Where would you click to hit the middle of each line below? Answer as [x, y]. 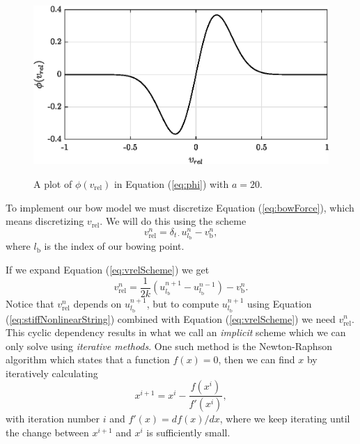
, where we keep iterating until [285, 419]
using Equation [280, 303]
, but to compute [183, 303]
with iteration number [53, 419]
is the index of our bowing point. [114, 246]
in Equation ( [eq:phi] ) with [171, 184]
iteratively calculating [52, 373]
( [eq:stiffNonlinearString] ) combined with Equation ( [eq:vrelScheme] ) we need [171, 318]
